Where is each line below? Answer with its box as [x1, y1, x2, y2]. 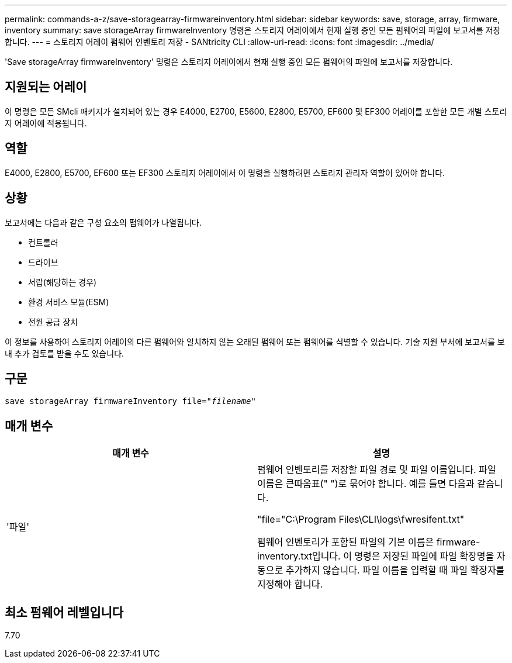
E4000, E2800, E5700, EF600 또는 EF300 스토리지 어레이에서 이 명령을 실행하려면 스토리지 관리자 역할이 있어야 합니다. [5, 167, 445, 178]
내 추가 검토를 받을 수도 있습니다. [5, 348, 124, 358]
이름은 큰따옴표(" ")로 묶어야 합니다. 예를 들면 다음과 [257, 478, 475, 490]
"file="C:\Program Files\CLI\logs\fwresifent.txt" [257, 513, 465, 526]
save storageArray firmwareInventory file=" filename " [5, 396, 256, 406]
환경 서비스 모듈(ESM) [28, 296, 109, 307]
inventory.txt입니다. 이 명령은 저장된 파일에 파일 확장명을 [257, 550, 494, 562]
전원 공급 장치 [28, 316, 78, 327]
